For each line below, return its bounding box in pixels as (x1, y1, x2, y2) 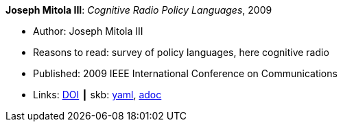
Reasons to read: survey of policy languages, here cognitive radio (33, 46, 329, 58)
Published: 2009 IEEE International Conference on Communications (33, 68, 338, 79)
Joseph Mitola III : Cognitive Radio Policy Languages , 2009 (5, 4, 272, 16)
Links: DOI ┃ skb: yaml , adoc (33, 89, 162, 100)
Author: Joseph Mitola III (33, 25, 143, 37)
